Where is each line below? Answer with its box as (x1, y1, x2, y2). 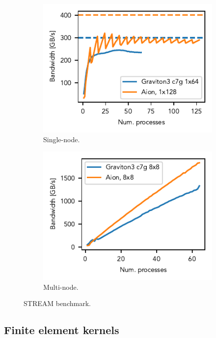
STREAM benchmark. (24, 298, 91, 308)
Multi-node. (43, 281, 79, 292)
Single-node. (43, 134, 80, 145)
